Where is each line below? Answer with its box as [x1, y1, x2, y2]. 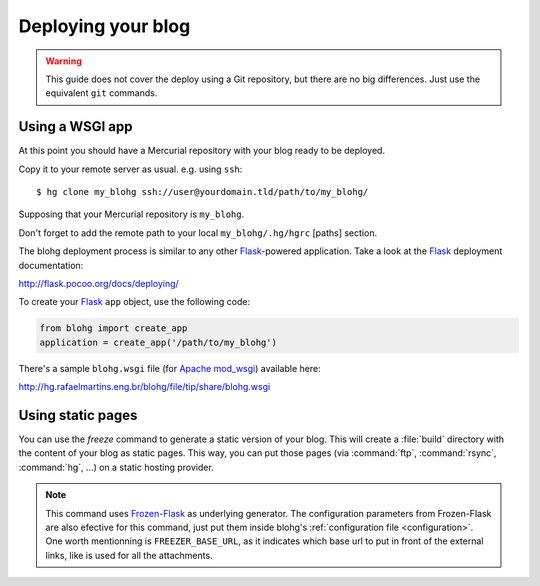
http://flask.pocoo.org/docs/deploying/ [18, 277, 179, 289]
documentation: [18, 259, 84, 271]
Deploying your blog [18, 15, 191, 37]
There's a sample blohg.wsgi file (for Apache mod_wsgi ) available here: [18, 362, 321, 374]
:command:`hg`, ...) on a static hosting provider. [18, 461, 214, 473]
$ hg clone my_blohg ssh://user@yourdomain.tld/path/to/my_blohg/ [36, 186, 369, 198]
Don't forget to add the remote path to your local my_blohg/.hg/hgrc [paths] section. [18, 226, 378, 239]
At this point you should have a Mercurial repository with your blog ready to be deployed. [18, 145, 385, 157]
